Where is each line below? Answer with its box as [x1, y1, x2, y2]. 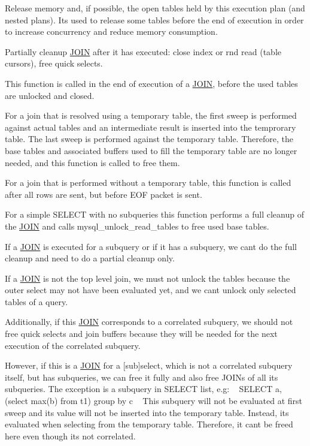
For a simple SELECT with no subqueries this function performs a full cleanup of [5, 208, 304, 221]
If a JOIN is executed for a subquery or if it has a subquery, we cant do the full [5, 240, 297, 252]
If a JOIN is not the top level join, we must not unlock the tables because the [5, 272, 290, 284]
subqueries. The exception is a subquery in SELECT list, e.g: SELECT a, [5, 382, 282, 395]
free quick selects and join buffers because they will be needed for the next [5, 327, 278, 340]
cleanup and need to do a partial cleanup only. [5, 252, 175, 264]
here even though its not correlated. [5, 429, 136, 442]
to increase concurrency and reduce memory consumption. [5, 25, 218, 38]
